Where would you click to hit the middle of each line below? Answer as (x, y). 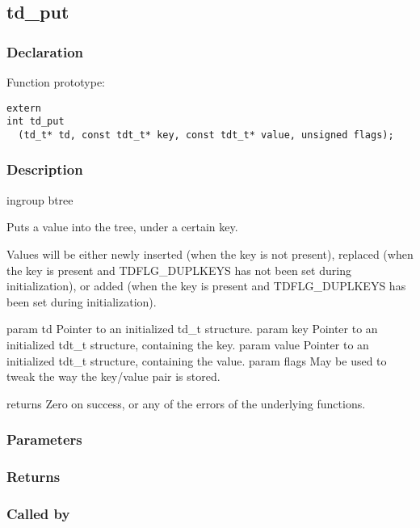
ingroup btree (40, 199)
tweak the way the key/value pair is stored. (113, 376)
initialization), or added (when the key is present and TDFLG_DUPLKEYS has (206, 286)
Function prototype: (56, 82)
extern (24, 108)
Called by (38, 513)
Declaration (45, 51)
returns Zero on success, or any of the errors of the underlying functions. (186, 403)
